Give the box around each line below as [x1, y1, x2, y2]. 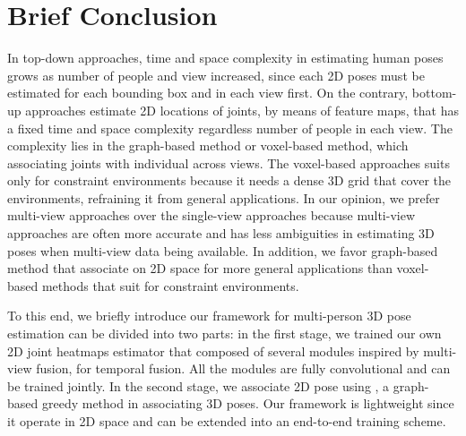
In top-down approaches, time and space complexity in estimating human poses [7, 48, 444, 67]
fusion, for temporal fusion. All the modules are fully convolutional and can [36, 359, 451, 378]
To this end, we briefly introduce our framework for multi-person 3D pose [7, 306, 411, 325]
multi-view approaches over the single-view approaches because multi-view [7, 206, 415, 225]
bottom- [411, 83, 457, 102]
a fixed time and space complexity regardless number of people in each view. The [7, 118, 453, 137]
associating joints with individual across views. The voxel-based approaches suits [7, 153, 450, 172]
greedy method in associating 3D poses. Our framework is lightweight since [41, 394, 454, 413]
